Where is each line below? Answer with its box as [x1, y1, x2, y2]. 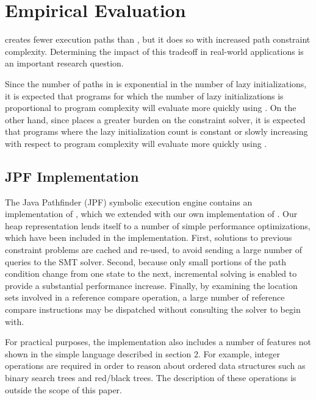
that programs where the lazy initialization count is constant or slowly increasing [5, 125, 308, 138]
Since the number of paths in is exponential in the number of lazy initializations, [5, 77, 307, 90]
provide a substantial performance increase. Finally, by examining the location [5, 279, 298, 291]
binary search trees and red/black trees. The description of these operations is [5, 371, 296, 384]
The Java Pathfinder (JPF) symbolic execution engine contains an [5, 195, 253, 208]
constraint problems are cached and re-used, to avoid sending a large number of [5, 243, 303, 256]
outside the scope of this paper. [5, 383, 122, 396]
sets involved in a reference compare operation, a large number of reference [5, 291, 285, 304]
